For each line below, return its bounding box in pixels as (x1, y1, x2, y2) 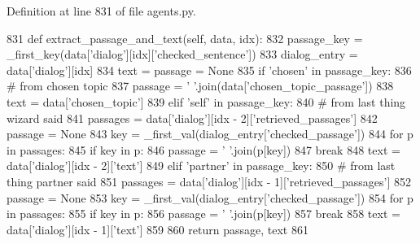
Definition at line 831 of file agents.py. (7, 2, 196, 19)
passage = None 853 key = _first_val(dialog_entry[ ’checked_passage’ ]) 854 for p (7, 189, 413, 206)
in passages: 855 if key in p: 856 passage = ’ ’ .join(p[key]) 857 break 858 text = (7, 205, 400, 222)
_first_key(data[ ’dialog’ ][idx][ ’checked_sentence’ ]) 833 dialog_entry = (7, 46, 358, 63)
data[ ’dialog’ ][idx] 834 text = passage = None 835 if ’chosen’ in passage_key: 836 (7, 61, 412, 78)
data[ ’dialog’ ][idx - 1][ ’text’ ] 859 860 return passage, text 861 (7, 220, 308, 237)
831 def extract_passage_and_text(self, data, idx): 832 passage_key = (7, 29, 363, 46)
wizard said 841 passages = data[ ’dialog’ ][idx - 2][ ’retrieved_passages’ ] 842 (7, 109, 378, 126)
